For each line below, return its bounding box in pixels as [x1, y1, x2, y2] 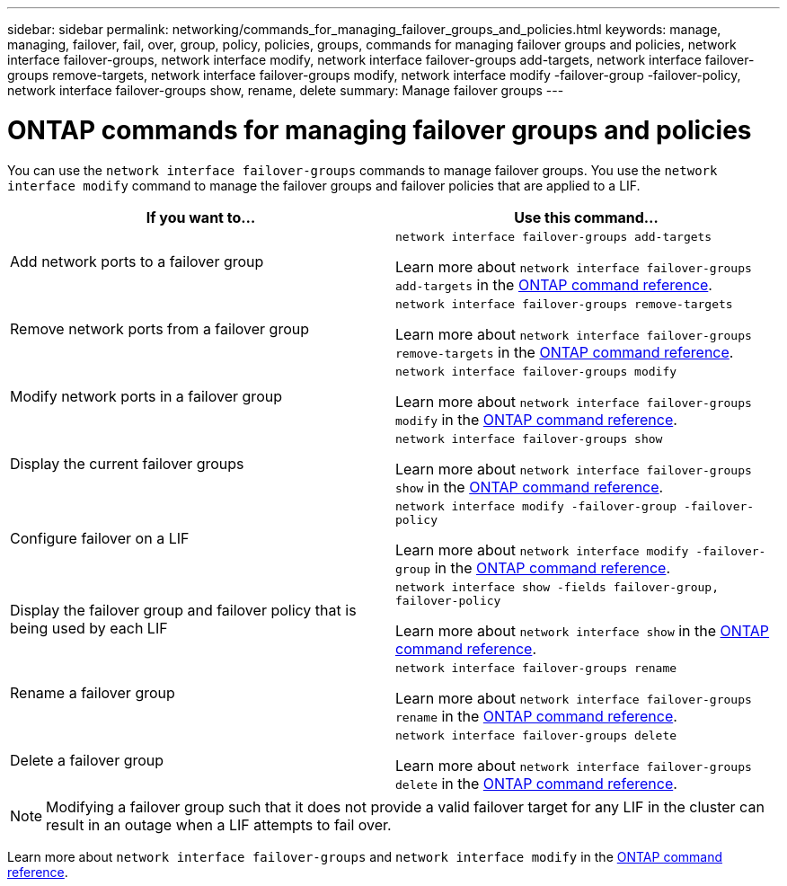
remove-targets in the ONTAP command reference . [395, 342, 734, 361]
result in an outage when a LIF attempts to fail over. [46, 815, 392, 834]
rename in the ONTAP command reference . [395, 706, 677, 725]
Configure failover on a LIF [10, 528, 190, 547]
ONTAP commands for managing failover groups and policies [7, 114, 752, 146]
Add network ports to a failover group [10, 253, 264, 270]
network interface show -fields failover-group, [395, 580, 720, 594]
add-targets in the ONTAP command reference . [395, 275, 712, 294]
